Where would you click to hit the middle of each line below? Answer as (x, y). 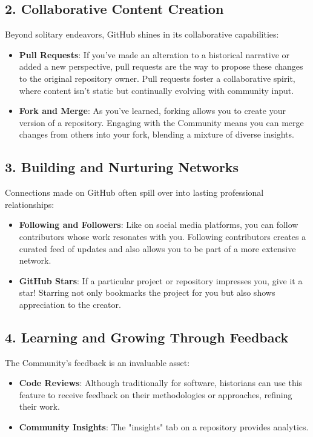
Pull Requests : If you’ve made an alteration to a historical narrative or (154, 54)
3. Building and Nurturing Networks (122, 167)
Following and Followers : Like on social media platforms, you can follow (159, 225)
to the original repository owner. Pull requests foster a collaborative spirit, (157, 78)
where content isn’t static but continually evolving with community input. (156, 90)
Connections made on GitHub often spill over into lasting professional (134, 192)
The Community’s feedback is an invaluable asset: (97, 362)
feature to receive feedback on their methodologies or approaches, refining (156, 394)
